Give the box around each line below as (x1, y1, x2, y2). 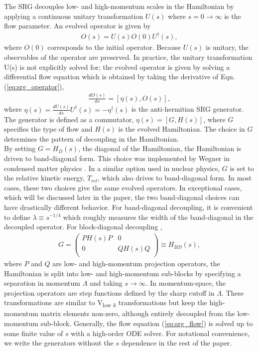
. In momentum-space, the (145, 278, 226, 288)
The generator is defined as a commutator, (4, 114, 134, 124)
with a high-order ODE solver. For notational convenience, (71, 328, 250, 338)
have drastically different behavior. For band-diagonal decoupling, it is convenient (4, 201, 253, 212)
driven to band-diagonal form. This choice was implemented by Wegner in (4, 153, 230, 163)
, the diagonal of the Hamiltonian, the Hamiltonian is (78, 143, 242, 154)
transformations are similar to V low (4, 297, 112, 309)
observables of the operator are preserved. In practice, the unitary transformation (4, 51, 253, 62)
